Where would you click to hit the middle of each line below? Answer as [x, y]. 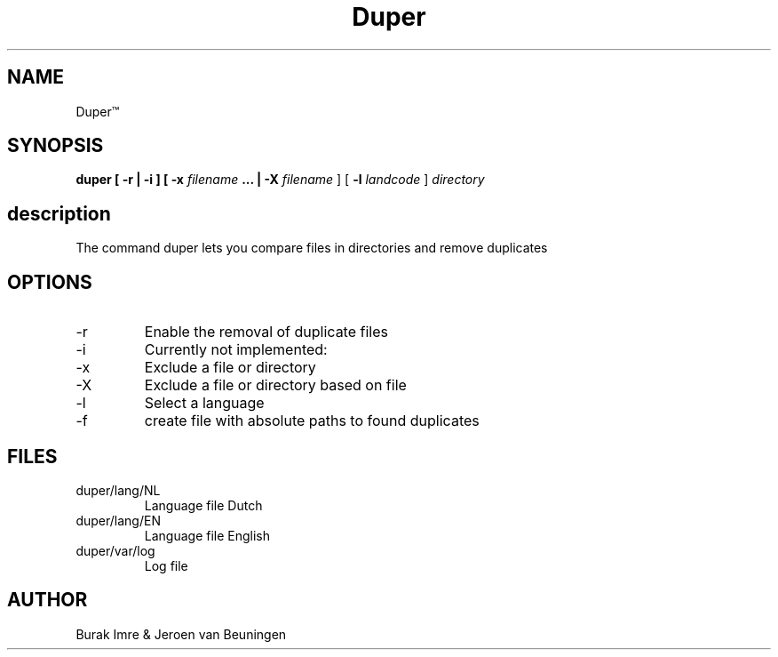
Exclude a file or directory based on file [275, 385]
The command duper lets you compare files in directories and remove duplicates [312, 248]
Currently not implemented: [236, 350]
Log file [166, 565]
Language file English [207, 535]
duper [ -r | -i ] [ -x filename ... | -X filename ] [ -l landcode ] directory [280, 180]
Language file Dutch [203, 505]
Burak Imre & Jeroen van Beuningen [181, 634]
